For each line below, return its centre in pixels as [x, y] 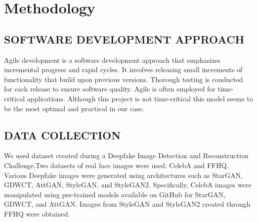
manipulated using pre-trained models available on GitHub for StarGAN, [115, 194]
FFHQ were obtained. [37, 213]
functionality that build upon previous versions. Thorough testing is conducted [124, 79]
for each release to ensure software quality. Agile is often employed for [110, 89]
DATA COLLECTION [63, 135]
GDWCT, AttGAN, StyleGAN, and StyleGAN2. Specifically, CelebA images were [128, 185]
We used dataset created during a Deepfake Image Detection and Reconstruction [126, 155]
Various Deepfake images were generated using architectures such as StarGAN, [123, 175]
